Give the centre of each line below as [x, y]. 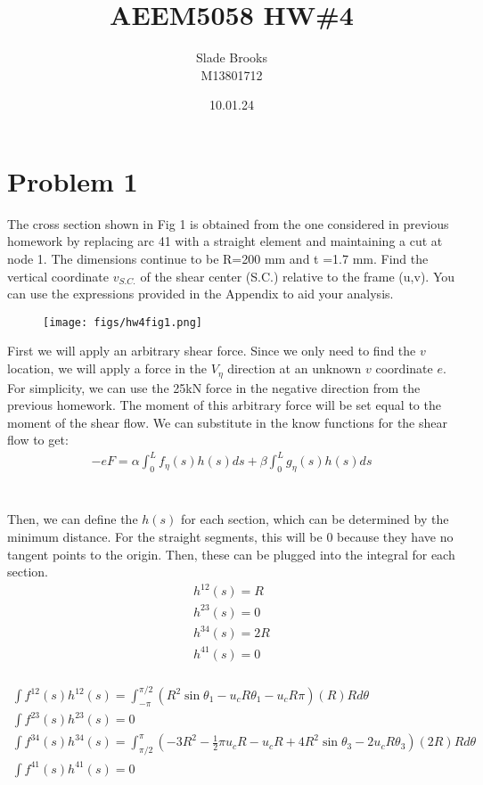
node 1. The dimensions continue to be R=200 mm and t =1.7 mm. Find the [218, 259]
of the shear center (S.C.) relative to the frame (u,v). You [298, 276]
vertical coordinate [58, 276]
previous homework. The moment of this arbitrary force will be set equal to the [224, 405]
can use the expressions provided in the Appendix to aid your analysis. [201, 294]
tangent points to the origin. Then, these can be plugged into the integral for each [231, 554]
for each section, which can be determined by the [315, 519]
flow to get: [38, 440]
